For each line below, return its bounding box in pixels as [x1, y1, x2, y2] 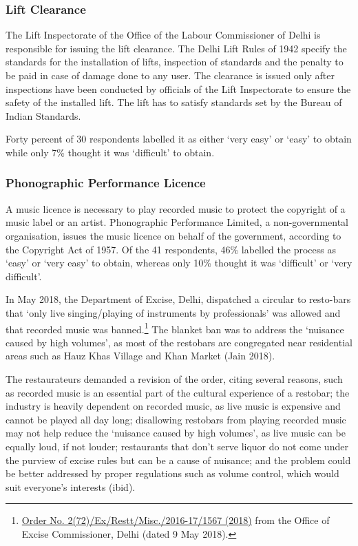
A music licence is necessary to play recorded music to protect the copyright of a [6, 201, 346, 216]
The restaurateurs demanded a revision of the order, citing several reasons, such [6, 371, 343, 386]
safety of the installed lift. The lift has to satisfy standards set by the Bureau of [6, 95, 342, 109]
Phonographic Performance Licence [6, 174, 206, 191]
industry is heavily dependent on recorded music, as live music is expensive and [6, 399, 341, 413]
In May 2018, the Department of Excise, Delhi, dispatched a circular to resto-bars [6, 292, 351, 306]
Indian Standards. [6, 108, 81, 123]
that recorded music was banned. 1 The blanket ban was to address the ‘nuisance [6, 319, 344, 336]
